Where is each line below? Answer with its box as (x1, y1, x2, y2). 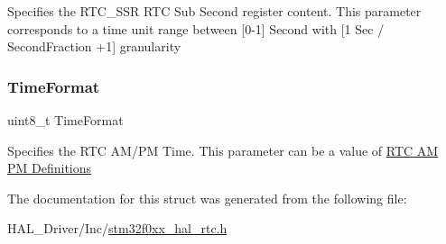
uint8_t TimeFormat (7, 111, 124, 129)
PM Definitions (7, 158, 92, 177)
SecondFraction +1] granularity (7, 37, 181, 56)
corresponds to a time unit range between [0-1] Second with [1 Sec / (7, 19, 385, 38)
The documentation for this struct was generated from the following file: (7, 188, 407, 207)
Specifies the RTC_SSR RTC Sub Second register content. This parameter (7, 2, 422, 20)
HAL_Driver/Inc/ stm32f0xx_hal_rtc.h (7, 219, 228, 238)
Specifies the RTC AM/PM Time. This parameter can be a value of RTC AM (7, 140, 439, 159)
